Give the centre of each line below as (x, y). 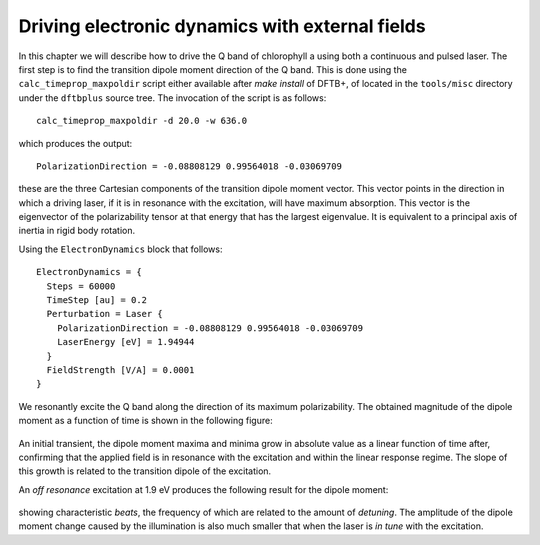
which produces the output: (75, 143)
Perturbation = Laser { (105, 314)
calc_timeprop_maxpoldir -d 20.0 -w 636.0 (142, 121)
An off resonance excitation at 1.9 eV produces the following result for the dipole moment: (203, 489)
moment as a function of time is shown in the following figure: (146, 421)
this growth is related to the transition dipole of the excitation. (145, 471)
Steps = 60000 (81, 286)
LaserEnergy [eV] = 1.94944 (125, 342)
